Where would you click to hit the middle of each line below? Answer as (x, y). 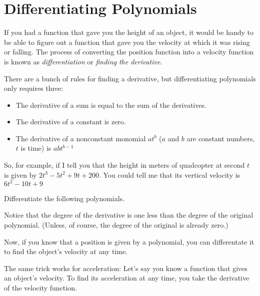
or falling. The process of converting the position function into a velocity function (129, 52)
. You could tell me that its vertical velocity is (170, 174)
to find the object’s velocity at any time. (66, 251)
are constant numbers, (221, 138)
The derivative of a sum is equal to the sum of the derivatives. (111, 105)
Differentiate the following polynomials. (64, 198)
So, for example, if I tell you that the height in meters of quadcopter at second (124, 165)
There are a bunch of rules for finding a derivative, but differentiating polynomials (130, 78)
